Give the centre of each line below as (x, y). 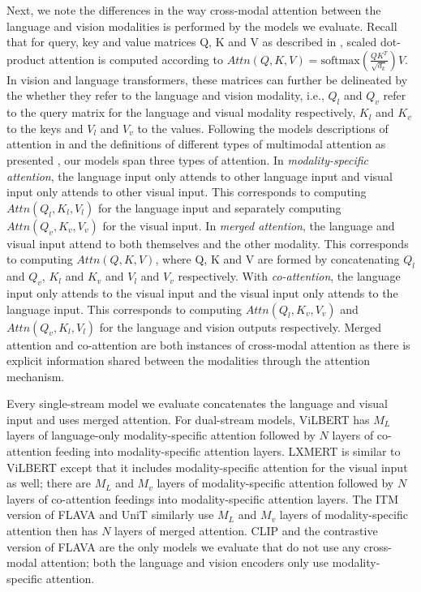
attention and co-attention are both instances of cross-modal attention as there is (208, 344)
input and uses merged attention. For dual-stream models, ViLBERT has (188, 419)
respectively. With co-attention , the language (289, 276)
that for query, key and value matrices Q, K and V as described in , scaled (192, 42)
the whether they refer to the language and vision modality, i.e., (165, 95)
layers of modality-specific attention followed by (275, 483)
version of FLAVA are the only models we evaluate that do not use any (183, 546)
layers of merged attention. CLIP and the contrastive (246, 531)
